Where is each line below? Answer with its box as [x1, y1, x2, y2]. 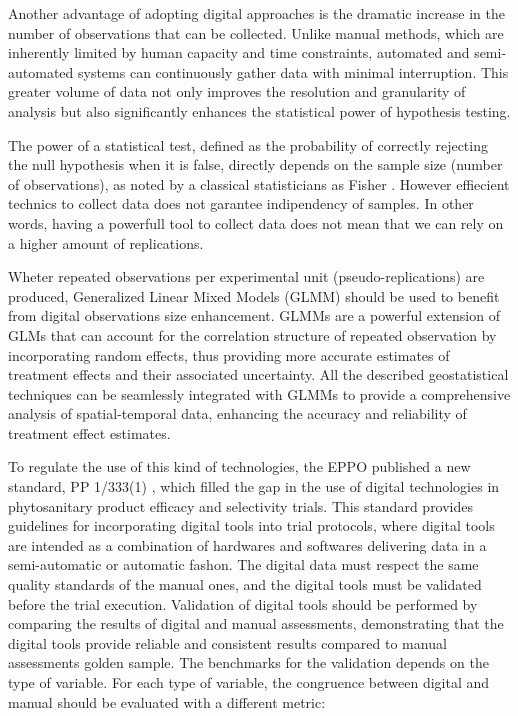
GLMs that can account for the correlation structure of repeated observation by [8, 324, 497, 345]
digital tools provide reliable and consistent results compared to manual [8, 632, 447, 653]
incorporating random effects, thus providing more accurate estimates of [8, 344, 450, 365]
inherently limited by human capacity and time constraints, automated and [8, 42, 470, 63]
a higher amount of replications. [8, 232, 204, 253]
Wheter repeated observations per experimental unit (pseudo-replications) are [8, 266, 485, 287]
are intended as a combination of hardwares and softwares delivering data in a [8, 534, 487, 555]
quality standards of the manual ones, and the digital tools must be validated [8, 574, 482, 595]
